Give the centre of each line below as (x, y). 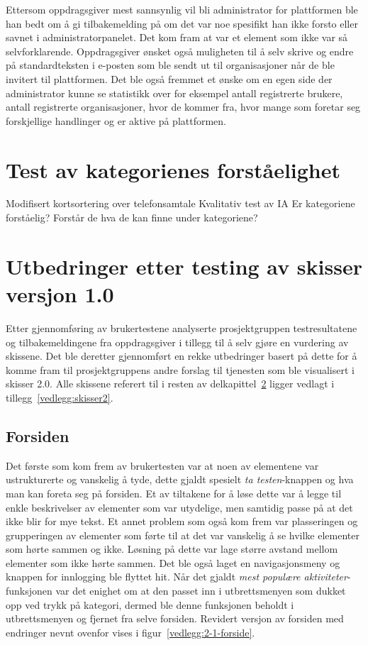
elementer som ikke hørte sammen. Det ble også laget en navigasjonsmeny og (173, 562)
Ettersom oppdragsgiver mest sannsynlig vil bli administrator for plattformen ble (182, 9)
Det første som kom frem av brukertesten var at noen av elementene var (162, 465)
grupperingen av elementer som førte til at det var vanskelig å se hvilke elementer (183, 535)
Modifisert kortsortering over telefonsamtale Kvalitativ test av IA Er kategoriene (180, 203)
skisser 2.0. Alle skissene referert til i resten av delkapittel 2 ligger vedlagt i (170, 384)
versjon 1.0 (60, 294)
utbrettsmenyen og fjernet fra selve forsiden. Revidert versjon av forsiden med (175, 618)
